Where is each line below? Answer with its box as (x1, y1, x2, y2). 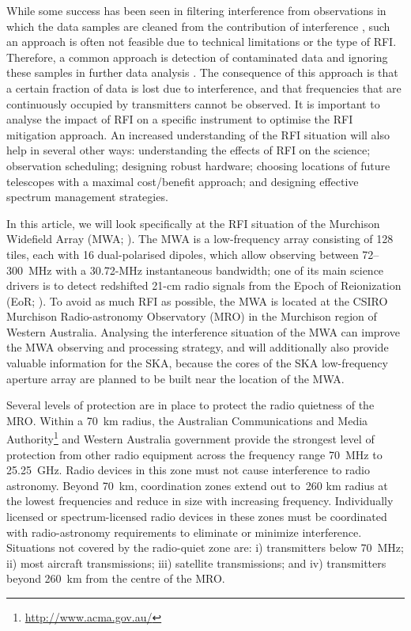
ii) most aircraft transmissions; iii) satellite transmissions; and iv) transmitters (6, 554, 386, 571)
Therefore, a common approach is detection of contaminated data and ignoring (6, 48, 388, 65)
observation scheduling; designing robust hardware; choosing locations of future (6, 157, 390, 173)
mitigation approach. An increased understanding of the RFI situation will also (6, 126, 390, 143)
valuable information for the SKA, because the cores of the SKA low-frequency (6, 355, 388, 371)
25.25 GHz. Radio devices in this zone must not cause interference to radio (6, 462, 370, 478)
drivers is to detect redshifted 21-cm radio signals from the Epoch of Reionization (6, 277, 402, 294)
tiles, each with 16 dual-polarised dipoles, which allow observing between (6, 245, 359, 262)
